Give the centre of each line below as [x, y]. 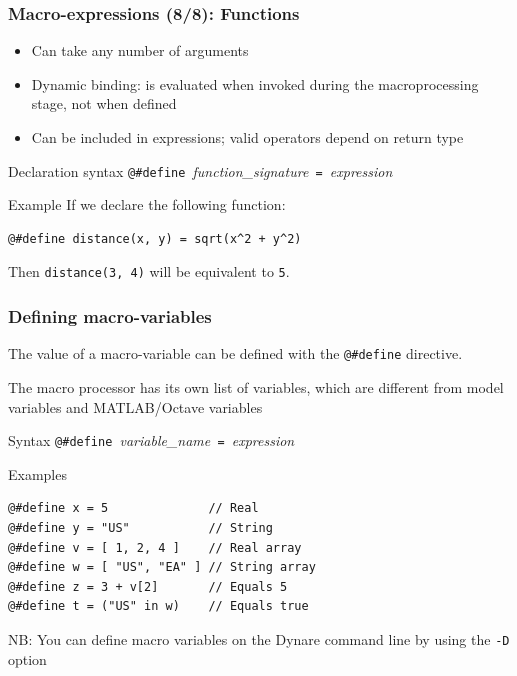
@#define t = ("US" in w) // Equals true [158, 606]
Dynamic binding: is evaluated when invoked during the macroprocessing [255, 83]
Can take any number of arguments [140, 50]
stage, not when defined [104, 103]
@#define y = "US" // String [140, 528]
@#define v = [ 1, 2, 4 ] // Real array [155, 547]
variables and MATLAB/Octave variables [135, 406]
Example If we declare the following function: [147, 204]
